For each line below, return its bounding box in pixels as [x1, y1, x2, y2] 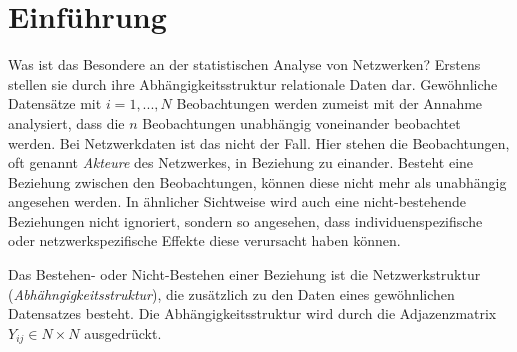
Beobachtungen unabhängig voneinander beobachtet [142, 112, 461, 133]
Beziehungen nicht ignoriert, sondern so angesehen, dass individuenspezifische [8, 210, 483, 231]
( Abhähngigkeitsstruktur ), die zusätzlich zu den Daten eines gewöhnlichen [8, 283, 455, 304]
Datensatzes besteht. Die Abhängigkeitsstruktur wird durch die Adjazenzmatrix [8, 303, 497, 324]
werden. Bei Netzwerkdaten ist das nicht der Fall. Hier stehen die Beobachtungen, [8, 132, 510, 153]
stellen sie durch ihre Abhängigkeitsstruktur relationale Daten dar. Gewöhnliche [8, 73, 498, 94]
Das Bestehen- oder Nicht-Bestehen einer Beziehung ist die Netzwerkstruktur [8, 264, 481, 285]
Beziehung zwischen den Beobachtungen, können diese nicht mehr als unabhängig [8, 171, 507, 192]
